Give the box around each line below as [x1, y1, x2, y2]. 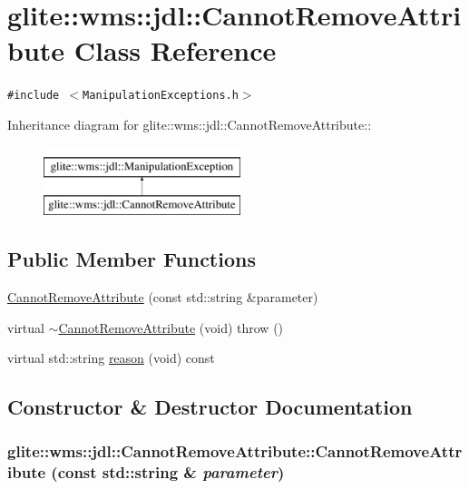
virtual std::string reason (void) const [7, 348, 215, 367]
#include [7, 89, 60, 103]
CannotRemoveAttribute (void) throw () [58, 318, 284, 337]
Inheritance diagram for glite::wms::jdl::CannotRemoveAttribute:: [7, 114, 372, 133]
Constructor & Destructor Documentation [7, 393, 413, 421]
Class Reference [73, 32, 277, 69]
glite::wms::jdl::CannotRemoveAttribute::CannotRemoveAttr [7, 440, 463, 463]
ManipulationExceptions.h [83, 89, 239, 103]
